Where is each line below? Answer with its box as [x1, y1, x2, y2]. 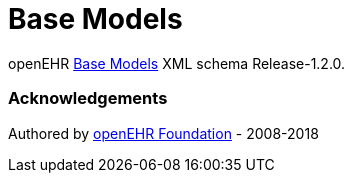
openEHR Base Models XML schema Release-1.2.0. [8, 54, 346, 72]
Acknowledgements [8, 88, 168, 109]
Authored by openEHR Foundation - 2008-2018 [8, 124, 319, 142]
